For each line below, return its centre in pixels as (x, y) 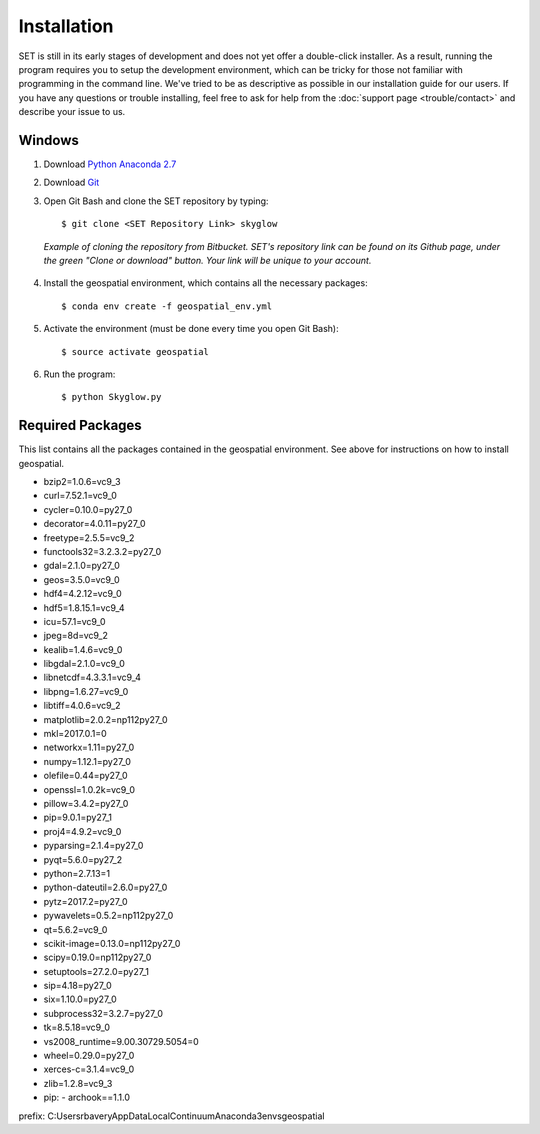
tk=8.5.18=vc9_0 (76, 1027)
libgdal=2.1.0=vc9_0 (84, 664)
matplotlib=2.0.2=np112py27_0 (106, 719)
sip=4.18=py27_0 (77, 986)
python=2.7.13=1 (76, 873)
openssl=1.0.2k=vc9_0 (89, 789)
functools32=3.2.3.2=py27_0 (102, 551)
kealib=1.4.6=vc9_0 (83, 649)
